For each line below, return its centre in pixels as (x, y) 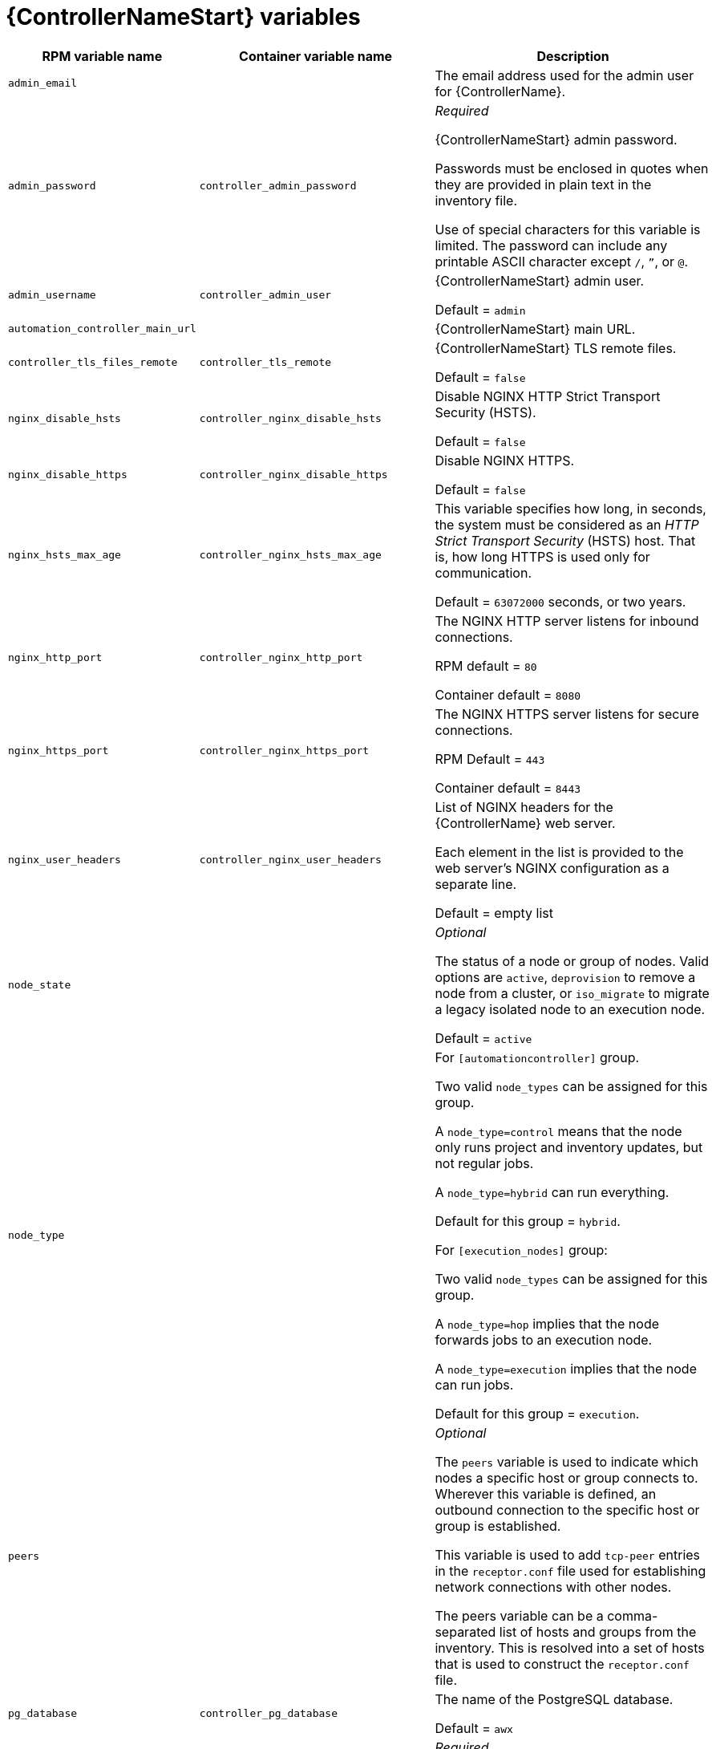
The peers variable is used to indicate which (566, 1461)
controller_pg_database (268, 1714)
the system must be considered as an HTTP (567, 524)
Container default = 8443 (508, 787)
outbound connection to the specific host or (567, 1510)
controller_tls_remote (265, 363)
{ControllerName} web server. (525, 823)
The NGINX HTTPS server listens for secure (567, 714)
